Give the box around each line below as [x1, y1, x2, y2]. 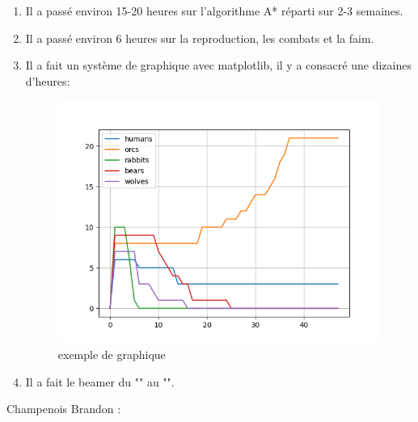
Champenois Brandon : [6, 400, 121, 417]
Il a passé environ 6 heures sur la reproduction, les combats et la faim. [25, 29, 374, 46]
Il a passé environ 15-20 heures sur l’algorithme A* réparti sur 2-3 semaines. [25, 2, 403, 19]
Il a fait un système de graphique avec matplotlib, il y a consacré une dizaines [25, 57, 412, 74]
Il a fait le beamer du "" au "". [25, 373, 175, 390]
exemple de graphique [57, 346, 166, 363]
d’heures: [25, 72, 70, 89]
